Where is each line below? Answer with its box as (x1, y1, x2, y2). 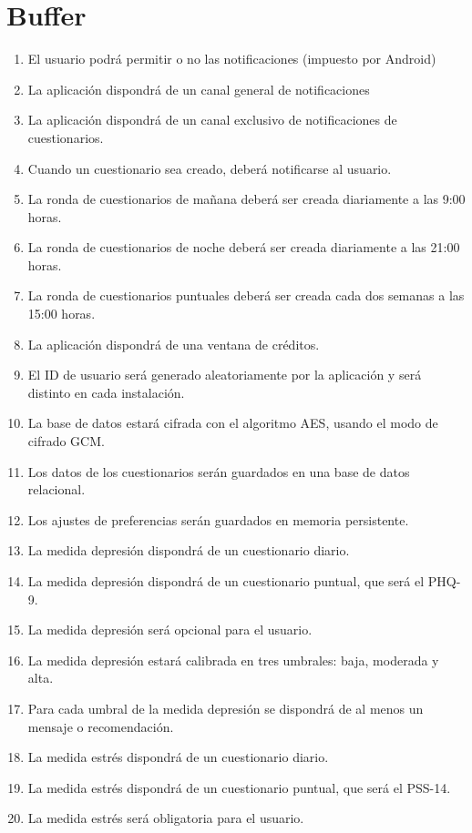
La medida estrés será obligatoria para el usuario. (27, 808, 304, 828)
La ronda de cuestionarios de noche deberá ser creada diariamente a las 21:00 (27, 238, 460, 257)
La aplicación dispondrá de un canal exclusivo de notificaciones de (27, 110, 397, 129)
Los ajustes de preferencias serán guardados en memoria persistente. (27, 510, 409, 529)
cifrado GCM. (27, 432, 105, 451)
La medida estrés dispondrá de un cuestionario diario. (27, 747, 329, 767)
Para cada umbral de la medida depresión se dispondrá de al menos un (27, 698, 424, 717)
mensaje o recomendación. (27, 716, 174, 736)
